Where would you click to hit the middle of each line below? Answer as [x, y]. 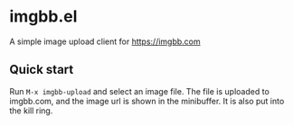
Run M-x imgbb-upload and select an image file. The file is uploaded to [139, 91]
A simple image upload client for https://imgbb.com [105, 41]
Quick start [42, 70]
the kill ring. [31, 111]
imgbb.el [43, 17]
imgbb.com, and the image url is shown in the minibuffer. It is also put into [147, 101]
